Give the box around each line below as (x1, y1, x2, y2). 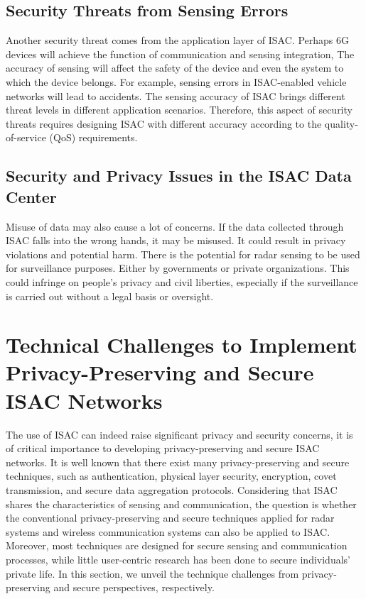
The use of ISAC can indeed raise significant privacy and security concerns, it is (6, 427, 353, 441)
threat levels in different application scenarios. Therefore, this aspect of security (6, 102, 352, 117)
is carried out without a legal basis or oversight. (6, 288, 214, 303)
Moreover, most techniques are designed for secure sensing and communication (6, 538, 348, 553)
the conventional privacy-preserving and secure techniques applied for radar (6, 510, 335, 525)
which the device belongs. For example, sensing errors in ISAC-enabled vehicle (6, 74, 347, 89)
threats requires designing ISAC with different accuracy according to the (6, 116, 322, 131)
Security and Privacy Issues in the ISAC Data (6, 165, 352, 187)
